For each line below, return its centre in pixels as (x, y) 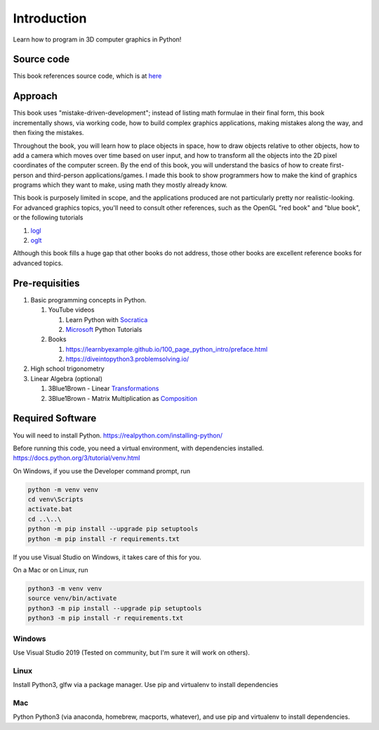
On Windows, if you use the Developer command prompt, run (102, 470)
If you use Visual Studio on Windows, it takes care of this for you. (107, 557)
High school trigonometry (67, 369)
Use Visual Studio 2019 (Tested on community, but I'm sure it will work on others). (132, 652)
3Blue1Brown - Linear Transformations (104, 389)
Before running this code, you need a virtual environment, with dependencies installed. (139, 448)
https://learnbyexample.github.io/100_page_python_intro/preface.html (167, 349)
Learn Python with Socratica (107, 319)
